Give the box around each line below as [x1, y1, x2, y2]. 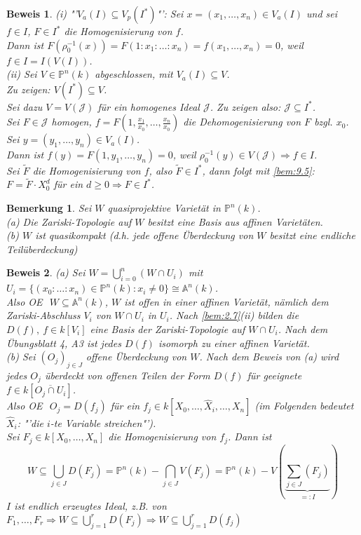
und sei [306, 6, 338, 20]
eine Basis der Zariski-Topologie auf [90, 321, 245, 336]
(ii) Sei [6, 67, 37, 81]
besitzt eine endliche [269, 228, 355, 243]
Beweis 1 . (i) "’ [6, 6, 77, 20]
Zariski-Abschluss [6, 308, 81, 323]
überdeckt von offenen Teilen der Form [44, 367, 210, 382]
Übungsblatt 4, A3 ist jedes [6, 335, 121, 350]
